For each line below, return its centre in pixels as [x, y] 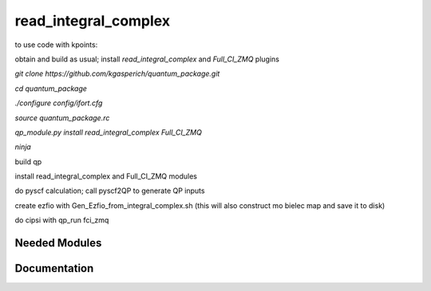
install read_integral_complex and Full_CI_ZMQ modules [106, 176]
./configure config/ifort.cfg [59, 103]
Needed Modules [58, 243]
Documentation [54, 268]
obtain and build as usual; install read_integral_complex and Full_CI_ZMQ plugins [147, 59]
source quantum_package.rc [62, 118]
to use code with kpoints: [56, 45]
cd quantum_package [51, 88]
